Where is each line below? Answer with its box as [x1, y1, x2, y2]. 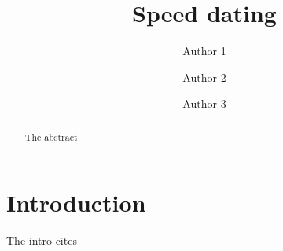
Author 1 [182, 42, 226, 59]
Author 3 [182, 95, 226, 112]
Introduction [6, 186, 146, 219]
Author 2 [182, 68, 226, 85]
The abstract [24, 130, 78, 143]
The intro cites [6, 232, 77, 249]
